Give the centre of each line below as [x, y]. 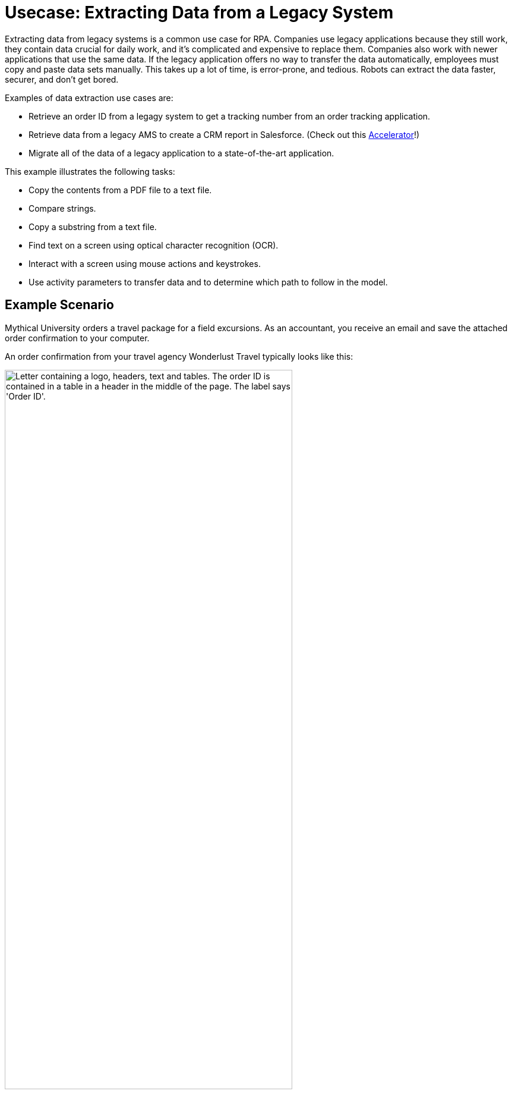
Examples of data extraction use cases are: [89, 98]
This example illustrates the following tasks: [90, 171]
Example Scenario [59, 305]
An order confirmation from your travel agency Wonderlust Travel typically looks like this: [179, 356]
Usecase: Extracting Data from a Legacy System [199, 12]
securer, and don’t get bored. [62, 79]
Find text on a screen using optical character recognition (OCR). [154, 245]
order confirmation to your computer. [77, 338]
